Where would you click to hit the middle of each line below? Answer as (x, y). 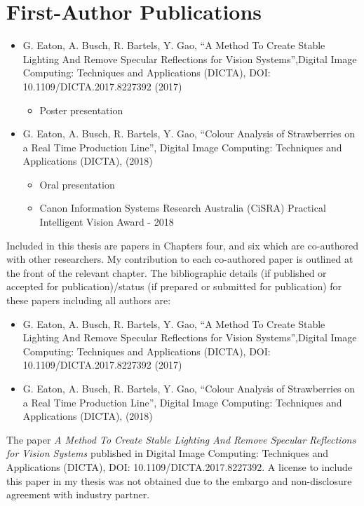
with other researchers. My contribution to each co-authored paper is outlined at (180, 259)
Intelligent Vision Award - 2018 (107, 222)
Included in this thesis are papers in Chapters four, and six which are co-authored (182, 245)
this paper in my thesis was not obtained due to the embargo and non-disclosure (179, 480)
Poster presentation (81, 110)
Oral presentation (77, 184)
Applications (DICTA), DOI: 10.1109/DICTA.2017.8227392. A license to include (180, 466)
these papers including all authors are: (89, 300)
